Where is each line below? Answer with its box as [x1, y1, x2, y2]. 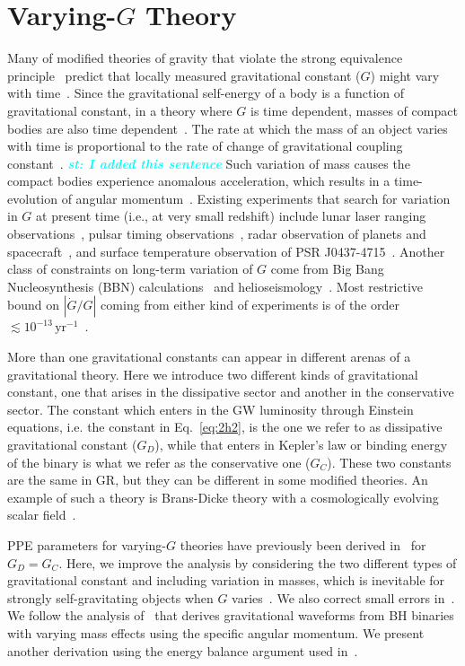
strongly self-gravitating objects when [7, 588, 214, 607]
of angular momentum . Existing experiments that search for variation [61, 188, 451, 207]
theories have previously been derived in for [180, 535, 426, 554]
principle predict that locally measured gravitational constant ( [7, 66, 361, 84]
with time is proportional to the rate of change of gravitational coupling [7, 136, 403, 155]
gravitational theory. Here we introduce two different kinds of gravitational [7, 364, 418, 383]
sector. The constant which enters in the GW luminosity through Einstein [7, 399, 414, 418]
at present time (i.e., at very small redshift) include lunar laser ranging [36, 206, 426, 225]
